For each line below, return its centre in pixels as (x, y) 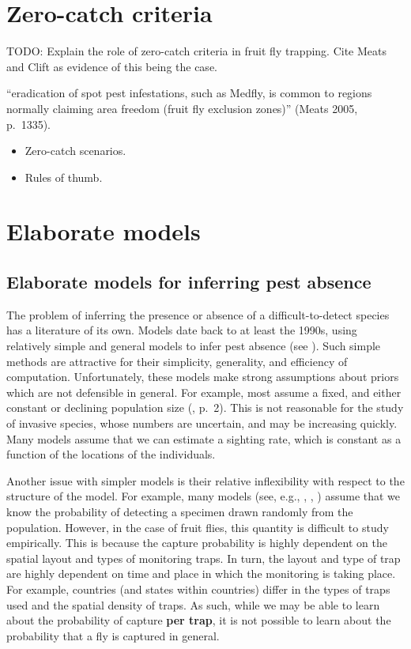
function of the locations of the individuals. (111, 454)
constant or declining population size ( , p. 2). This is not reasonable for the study (205, 408)
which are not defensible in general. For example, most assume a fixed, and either (204, 392)
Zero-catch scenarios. (75, 151)
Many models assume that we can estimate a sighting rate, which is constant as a (204, 438)
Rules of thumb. (64, 177)
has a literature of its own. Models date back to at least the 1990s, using (182, 330)
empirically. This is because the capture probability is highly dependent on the (197, 543)
